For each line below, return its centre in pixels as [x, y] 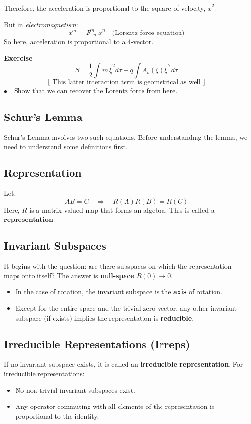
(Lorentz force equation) [148, 33]
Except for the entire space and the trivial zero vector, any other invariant [126, 308]
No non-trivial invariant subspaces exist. [75, 390]
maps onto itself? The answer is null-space [69, 275]
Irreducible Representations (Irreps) [97, 344]
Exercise [18, 58]
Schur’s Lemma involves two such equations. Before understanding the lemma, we [126, 137]
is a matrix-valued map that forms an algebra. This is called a [122, 210]
